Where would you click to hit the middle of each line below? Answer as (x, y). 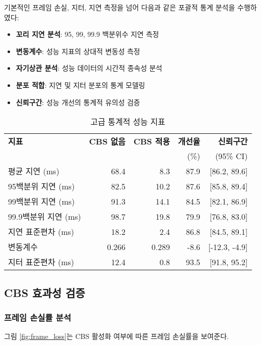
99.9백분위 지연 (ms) (45, 217)
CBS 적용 (152, 141)
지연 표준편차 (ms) (41, 232)
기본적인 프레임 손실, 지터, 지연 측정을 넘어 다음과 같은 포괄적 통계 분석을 (120, 7)
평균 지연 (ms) (34, 171)
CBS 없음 (107, 141)
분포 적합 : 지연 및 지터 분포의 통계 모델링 (80, 85)
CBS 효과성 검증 (45, 292)
